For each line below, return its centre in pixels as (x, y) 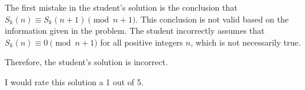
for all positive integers (142, 42)
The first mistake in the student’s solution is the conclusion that (121, 7)
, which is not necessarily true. (246, 42)
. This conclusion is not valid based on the (212, 19)
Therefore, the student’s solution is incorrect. (86, 62)
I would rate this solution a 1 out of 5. (74, 81)
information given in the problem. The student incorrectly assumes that (135, 30)
